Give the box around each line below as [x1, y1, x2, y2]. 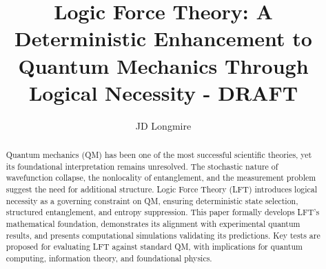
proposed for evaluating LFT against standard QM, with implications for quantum [6, 241, 303, 252]
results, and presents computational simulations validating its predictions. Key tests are [6, 229, 320, 241]
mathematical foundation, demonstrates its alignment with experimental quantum [6, 218, 300, 230]
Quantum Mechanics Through [18, 51, 309, 79]
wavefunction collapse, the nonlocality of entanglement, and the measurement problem [6, 172, 316, 183]
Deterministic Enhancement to [14, 24, 312, 52]
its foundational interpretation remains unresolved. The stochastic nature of [6, 160, 278, 172]
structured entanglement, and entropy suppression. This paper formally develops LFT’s [6, 206, 320, 218]
